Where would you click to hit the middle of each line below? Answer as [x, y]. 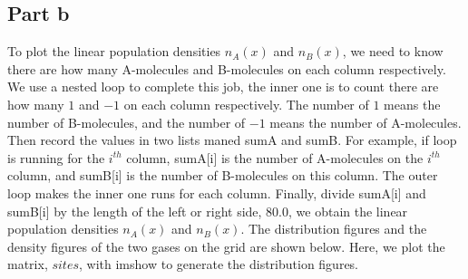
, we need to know [393, 51]
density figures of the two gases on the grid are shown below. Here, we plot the [226, 246]
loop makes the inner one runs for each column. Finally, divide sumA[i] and [217, 192]
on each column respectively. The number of [246, 104]
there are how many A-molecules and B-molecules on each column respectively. [227, 68]
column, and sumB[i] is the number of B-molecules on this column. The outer [223, 175]
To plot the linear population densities [114, 51]
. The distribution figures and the [334, 229]
